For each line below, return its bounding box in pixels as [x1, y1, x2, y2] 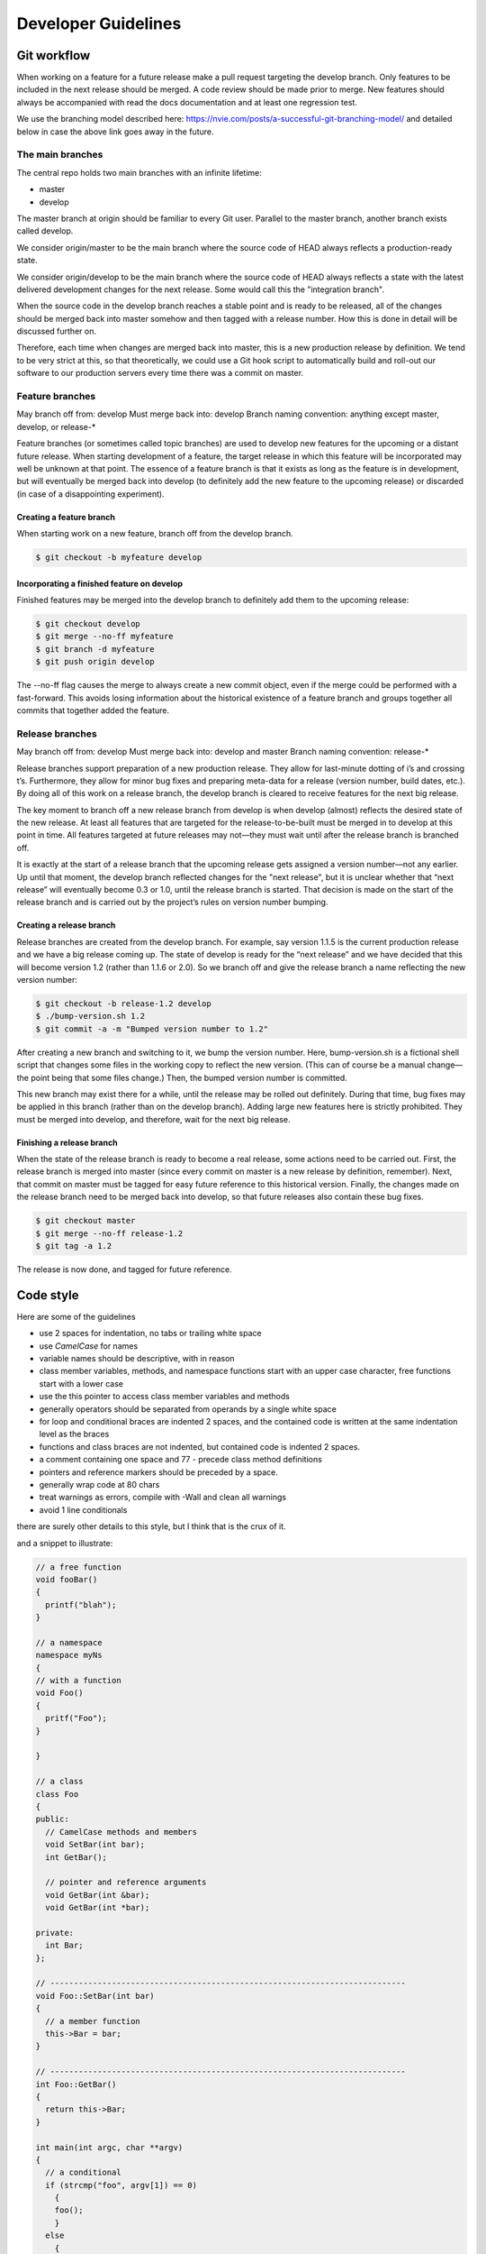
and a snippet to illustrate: [16, 1537, 113, 1548]
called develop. [16, 225, 74, 236]
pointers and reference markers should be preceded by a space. [39, 1466, 279, 1478]
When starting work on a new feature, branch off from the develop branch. [16, 528, 294, 539]
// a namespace [35, 1637, 103, 1647]
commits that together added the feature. [16, 705, 170, 716]
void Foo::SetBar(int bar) [35, 1991, 155, 2001]
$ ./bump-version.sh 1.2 [35, 1011, 146, 1022]
